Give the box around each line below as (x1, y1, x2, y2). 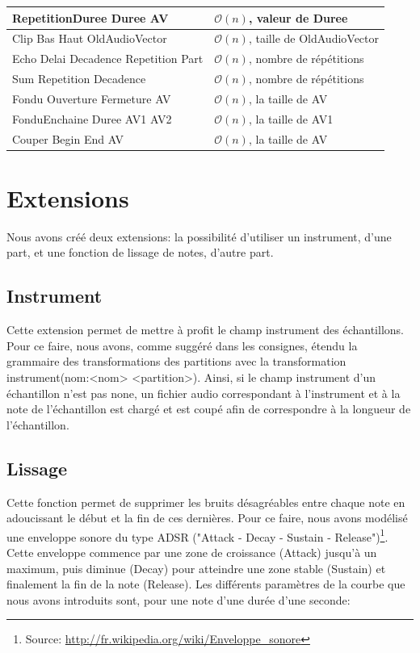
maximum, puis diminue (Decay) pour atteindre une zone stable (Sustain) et (6, 559, 386, 576)
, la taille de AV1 (248, 110, 334, 127)
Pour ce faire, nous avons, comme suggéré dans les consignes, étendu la (6, 337, 358, 354)
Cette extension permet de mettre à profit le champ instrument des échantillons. (6, 321, 404, 338)
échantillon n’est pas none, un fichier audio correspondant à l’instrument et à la (6, 384, 401, 401)
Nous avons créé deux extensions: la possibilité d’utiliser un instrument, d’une (6, 228, 392, 245)
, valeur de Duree (248, 9, 348, 26)
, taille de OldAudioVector (248, 30, 380, 47)
